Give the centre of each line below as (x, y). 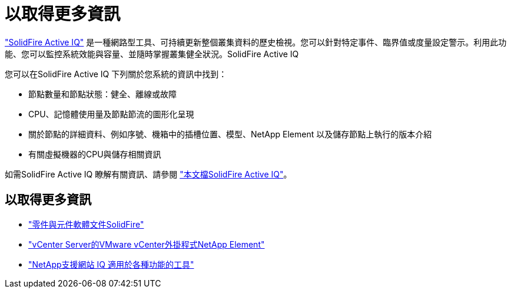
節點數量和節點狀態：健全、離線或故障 (102, 94)
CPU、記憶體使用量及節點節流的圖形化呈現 (111, 114)
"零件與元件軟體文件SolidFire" (86, 224)
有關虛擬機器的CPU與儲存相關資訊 (95, 154)
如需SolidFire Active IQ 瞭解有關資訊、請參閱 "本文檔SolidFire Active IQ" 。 (148, 174)
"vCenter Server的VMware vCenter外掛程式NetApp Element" (147, 244)
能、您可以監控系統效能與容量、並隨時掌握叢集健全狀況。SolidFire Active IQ (152, 54)
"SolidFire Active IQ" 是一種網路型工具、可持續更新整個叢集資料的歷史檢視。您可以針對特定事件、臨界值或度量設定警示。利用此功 (256, 42)
